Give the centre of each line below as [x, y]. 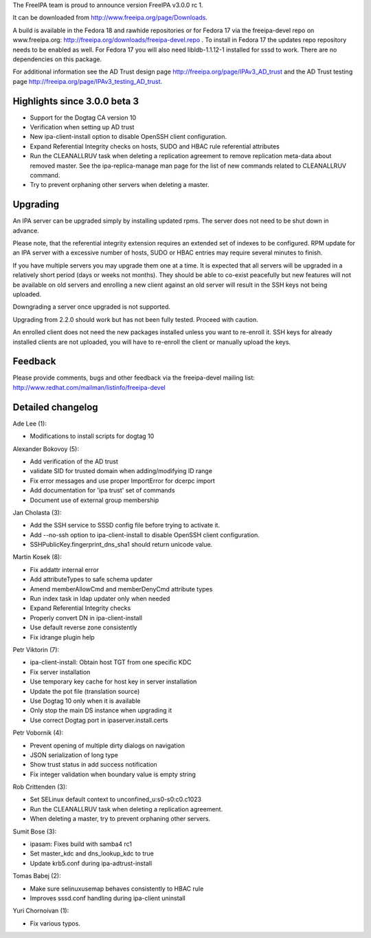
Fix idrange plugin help [63, 637]
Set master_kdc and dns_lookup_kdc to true [92, 853]
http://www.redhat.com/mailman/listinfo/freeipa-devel [89, 387]
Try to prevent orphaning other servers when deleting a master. [120, 185]
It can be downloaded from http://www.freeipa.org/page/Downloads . [110, 18]
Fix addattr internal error [65, 569]
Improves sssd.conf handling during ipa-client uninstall [108, 898]
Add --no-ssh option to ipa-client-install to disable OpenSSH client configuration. [145, 535]
